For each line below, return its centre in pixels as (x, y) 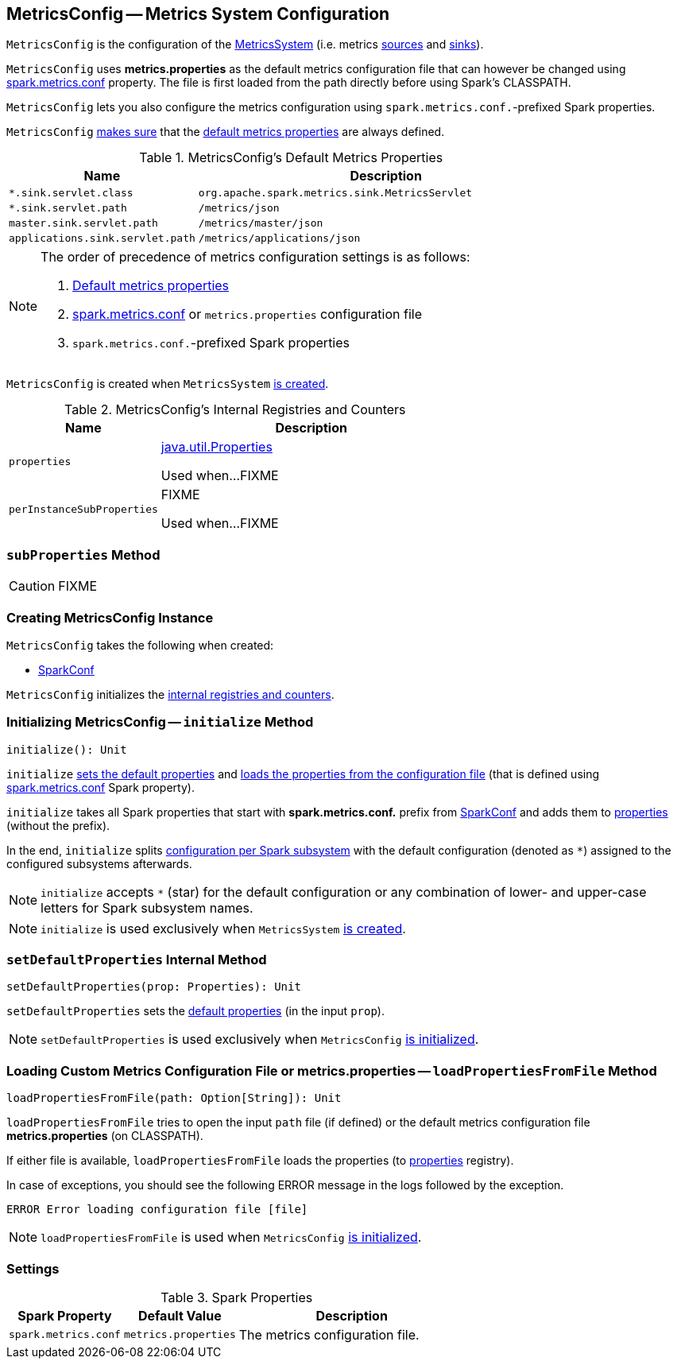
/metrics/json (239, 208)
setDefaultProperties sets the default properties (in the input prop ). (195, 1011)
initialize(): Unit (67, 749)
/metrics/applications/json (279, 238)
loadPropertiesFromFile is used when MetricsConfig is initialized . (231, 1237)
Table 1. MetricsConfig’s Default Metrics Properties (291, 158)
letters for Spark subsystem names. (147, 907)
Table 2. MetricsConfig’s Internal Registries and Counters (235, 410)
